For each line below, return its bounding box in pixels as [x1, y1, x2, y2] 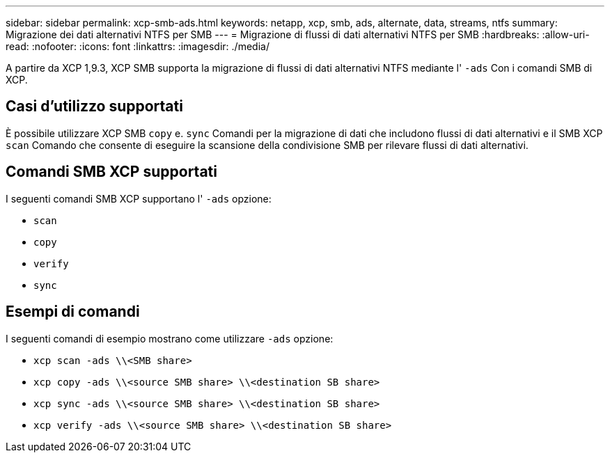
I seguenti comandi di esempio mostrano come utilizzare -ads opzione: [6, 332, 334, 345]
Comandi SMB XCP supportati [6, 163, 217, 181]
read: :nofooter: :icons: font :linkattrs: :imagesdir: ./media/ [6, 40, 269, 52]
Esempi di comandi [6, 303, 140, 321]
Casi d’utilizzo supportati [6, 97, 183, 116]
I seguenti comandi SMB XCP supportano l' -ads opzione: [6, 192, 272, 205]
